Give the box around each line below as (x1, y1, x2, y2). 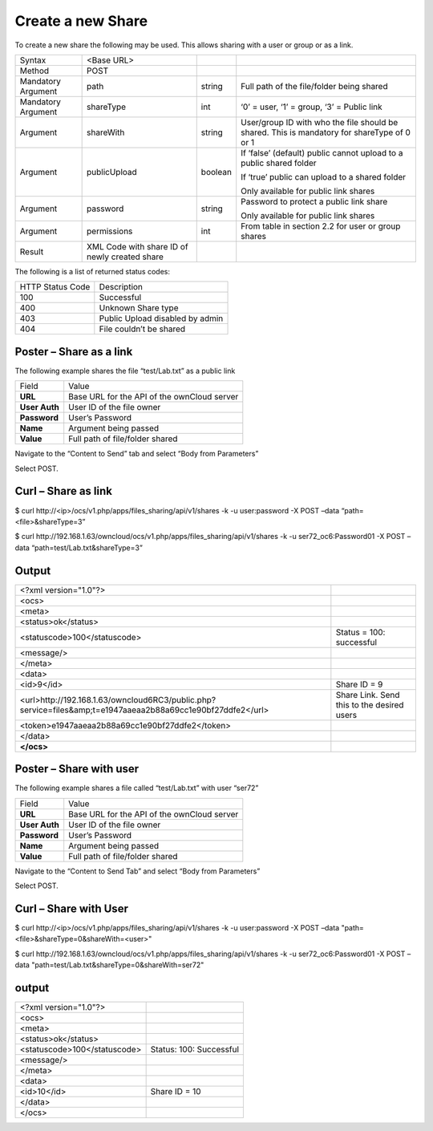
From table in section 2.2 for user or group (241, 221, 401, 232)
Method (19, 65, 50, 76)
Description (99, 282, 144, 293)
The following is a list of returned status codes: (14, 266, 170, 276)
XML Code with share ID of (87, 241, 188, 252)
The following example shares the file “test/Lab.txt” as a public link (14, 366, 236, 375)
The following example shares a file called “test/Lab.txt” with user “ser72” (14, 783, 259, 793)
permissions (87, 225, 133, 237)
